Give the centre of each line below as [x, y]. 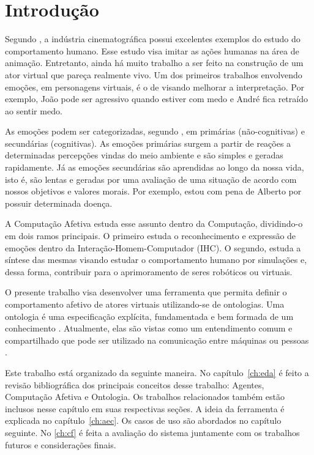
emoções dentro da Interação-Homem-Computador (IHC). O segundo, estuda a [153, 247]
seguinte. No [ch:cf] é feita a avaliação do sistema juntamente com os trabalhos [152, 432]
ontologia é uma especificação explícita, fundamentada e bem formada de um [149, 316]
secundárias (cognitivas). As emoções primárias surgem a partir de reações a [148, 143]
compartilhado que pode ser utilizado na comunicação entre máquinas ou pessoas [157, 340]
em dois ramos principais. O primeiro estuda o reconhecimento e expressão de [151, 236]
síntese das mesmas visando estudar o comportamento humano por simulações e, [156, 260]
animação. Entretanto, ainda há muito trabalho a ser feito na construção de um [154, 63]
